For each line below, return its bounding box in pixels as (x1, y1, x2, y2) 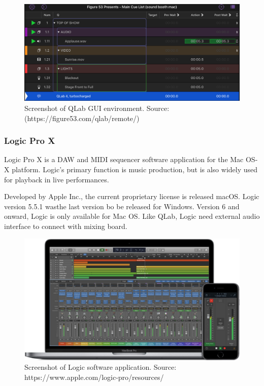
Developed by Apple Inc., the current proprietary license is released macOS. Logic (4, 191, 259, 202)
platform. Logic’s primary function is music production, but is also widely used (12, 164, 258, 174)
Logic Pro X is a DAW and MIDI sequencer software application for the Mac (4, 154, 244, 165)
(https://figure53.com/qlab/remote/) (24, 112, 140, 123)
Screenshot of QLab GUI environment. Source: (24, 102, 170, 113)
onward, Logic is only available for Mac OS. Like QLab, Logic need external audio (4, 211, 260, 221)
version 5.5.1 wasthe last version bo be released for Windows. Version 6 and (4, 201, 240, 211)
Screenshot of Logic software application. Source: (24, 362, 177, 372)
